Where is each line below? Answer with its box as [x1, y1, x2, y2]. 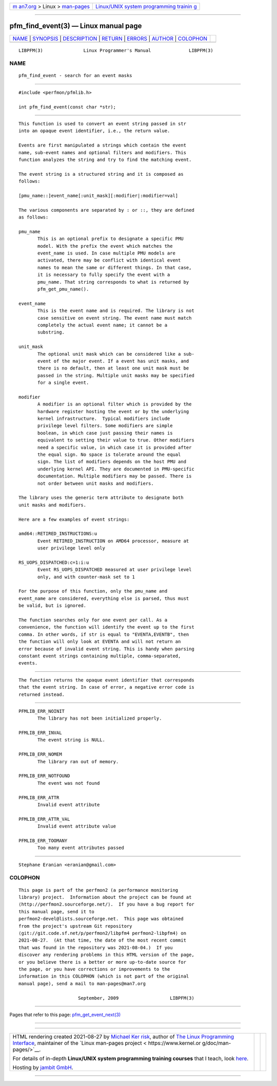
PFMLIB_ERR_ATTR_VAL [18, 816, 70, 822]
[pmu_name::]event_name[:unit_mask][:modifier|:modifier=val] [18, 193, 179, 198]
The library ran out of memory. [37, 759, 119, 764]
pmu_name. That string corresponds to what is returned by [37, 279, 189, 285]
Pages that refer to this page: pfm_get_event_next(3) [9, 1011, 121, 1018]
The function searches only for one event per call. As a [18, 617, 168, 623]
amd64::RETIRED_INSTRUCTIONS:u [18, 531, 97, 537]
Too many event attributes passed [37, 845, 124, 851]
